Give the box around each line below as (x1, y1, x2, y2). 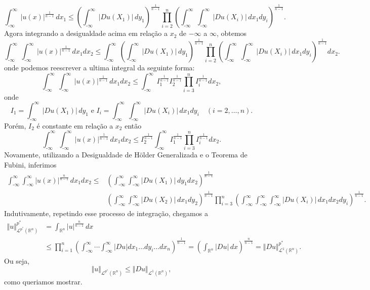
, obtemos (216, 28, 247, 38)
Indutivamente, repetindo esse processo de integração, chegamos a (4, 208, 208, 219)
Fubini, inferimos (4, 159, 57, 170)
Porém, (4, 120, 26, 131)
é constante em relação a (36, 120, 113, 131)
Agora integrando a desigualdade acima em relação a (4, 28, 168, 38)
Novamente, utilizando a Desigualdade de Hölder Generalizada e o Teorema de (4, 149, 248, 160)
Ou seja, (4, 255, 30, 266)
